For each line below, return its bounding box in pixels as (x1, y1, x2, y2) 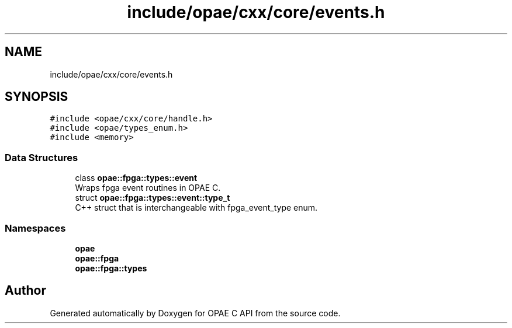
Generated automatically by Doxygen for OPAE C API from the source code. (50, 308, 341, 318)
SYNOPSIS (5, 89, 68, 104)
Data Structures (5, 151, 78, 163)
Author (5, 283, 46, 298)
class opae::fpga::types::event (75, 173, 198, 183)
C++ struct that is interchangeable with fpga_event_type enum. (75, 203, 318, 213)
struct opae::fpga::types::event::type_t (75, 193, 230, 203)
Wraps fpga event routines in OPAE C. (75, 183, 221, 193)
